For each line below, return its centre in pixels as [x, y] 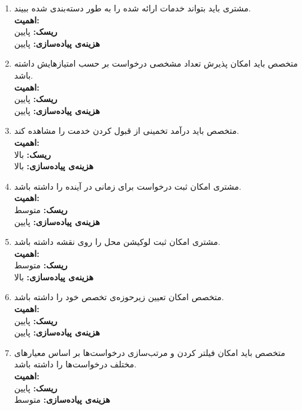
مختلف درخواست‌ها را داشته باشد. [75, 364]
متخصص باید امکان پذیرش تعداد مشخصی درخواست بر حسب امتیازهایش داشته [156, 63]
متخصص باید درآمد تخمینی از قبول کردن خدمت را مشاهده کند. [126, 131]
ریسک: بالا [32, 154]
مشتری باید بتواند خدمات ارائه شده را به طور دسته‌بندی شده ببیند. [132, 8]
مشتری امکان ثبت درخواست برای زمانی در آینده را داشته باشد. [128, 186]
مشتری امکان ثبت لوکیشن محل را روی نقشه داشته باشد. [117, 242]
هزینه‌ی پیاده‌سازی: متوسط [62, 399]
